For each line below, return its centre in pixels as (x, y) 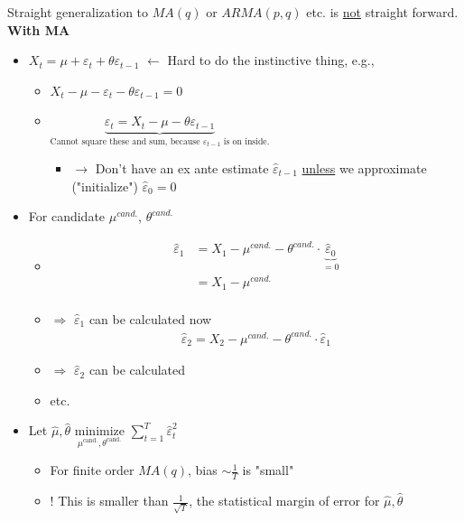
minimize (100, 432)
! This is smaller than (109, 501)
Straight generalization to (78, 12)
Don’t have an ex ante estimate (182, 167)
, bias (202, 470)
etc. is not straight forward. (382, 12)
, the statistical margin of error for (284, 501)
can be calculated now (150, 318)
